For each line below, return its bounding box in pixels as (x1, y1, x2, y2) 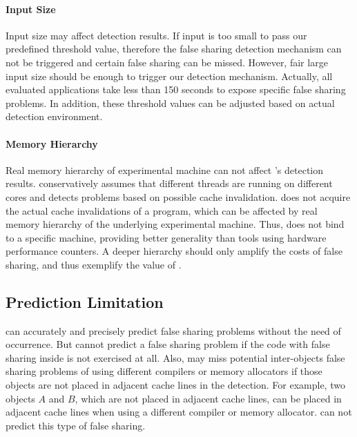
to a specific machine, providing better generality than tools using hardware (6, 230, 327, 244)
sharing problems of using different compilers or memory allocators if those (6, 364, 322, 378)
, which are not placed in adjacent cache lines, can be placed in (75, 391, 342, 405)
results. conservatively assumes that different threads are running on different (6, 176, 333, 191)
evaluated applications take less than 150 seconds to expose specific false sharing (6, 82, 346, 97)
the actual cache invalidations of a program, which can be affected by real (6, 203, 318, 217)
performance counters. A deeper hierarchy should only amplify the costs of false (6, 244, 342, 258)
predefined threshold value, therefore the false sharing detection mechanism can (6, 41, 342, 56)
